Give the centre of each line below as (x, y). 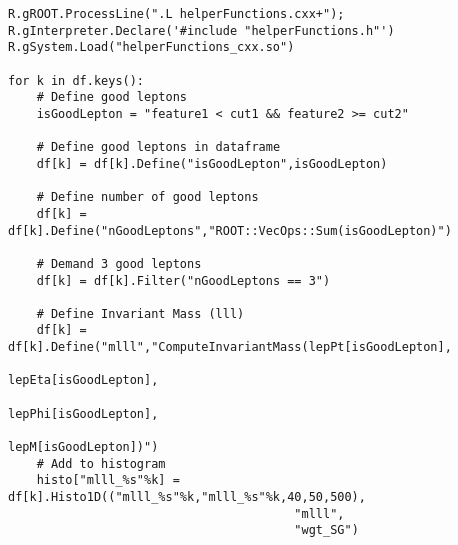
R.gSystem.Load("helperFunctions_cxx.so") (151, 47)
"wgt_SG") (326, 530)
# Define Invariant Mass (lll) (140, 313)
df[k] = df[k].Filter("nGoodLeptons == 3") (183, 280)
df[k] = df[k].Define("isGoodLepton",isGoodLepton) (212, 163)
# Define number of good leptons (147, 197)
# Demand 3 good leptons (119, 263)
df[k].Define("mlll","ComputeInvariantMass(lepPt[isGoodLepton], (230, 347)
